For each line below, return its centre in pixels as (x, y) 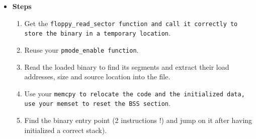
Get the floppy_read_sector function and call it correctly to (131, 23)
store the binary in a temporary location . (97, 33)
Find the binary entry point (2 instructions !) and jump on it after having (138, 120)
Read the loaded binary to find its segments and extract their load (127, 66)
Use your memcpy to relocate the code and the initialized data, (135, 93)
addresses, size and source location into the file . (97, 77)
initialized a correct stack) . (66, 130)
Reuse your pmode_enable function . (81, 49)
